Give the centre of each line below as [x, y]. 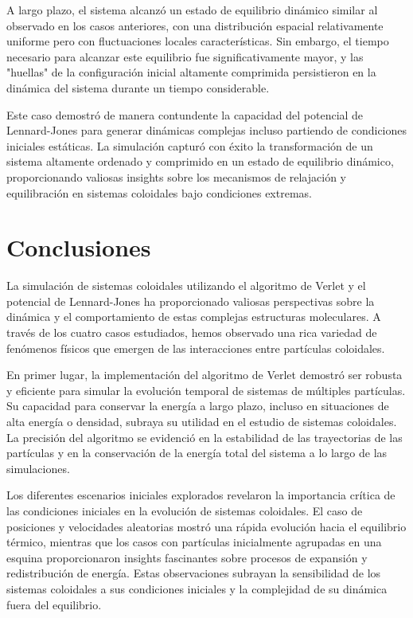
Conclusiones [79, 247]
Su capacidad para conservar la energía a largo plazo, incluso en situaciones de [198, 406]
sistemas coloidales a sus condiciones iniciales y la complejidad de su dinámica [197, 588]
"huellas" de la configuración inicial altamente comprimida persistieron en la [191, 72]
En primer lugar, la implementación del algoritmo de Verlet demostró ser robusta [205, 375]
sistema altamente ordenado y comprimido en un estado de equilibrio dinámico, [200, 161]
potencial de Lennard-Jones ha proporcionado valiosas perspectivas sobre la [191, 301]
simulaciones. [38, 468]
